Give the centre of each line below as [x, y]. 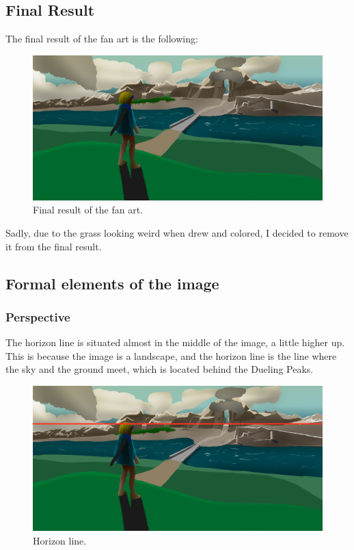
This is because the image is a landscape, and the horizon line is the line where [171, 355]
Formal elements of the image [112, 283]
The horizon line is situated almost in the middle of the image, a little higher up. [175, 342]
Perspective [38, 316]
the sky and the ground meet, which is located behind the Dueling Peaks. [160, 369]
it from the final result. [54, 246]
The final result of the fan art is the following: [102, 39]
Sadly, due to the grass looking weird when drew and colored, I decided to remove [177, 232]
